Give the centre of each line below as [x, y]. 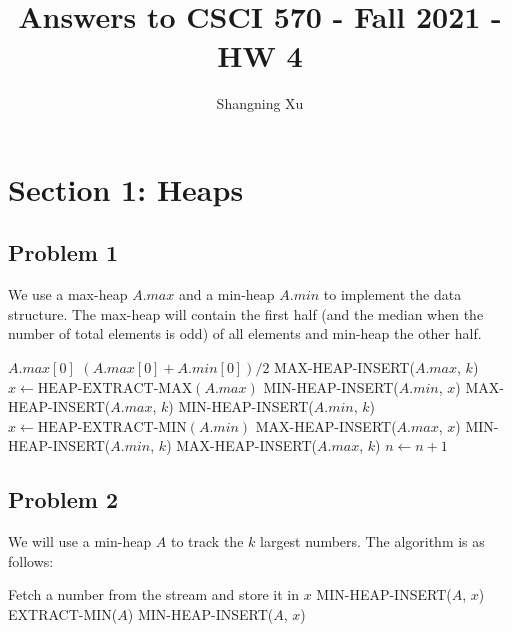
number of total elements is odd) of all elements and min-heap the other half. [245, 333]
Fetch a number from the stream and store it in [153, 594]
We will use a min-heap [80, 541]
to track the [207, 541]
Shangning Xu [260, 103]
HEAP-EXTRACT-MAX [115, 388]
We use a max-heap [68, 294]
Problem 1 [63, 252]
